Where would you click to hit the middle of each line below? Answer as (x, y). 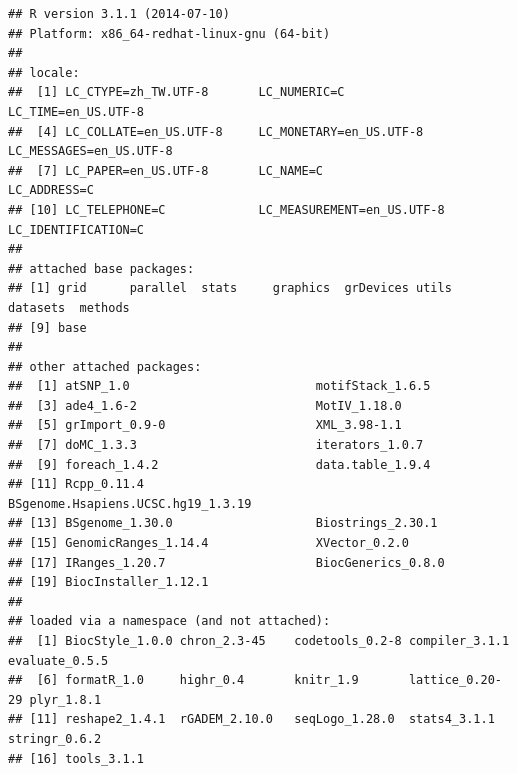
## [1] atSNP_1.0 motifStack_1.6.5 (219, 386)
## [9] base (47, 327)
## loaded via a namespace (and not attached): (169, 621)
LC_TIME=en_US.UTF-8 (76, 111)
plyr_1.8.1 (65, 699)
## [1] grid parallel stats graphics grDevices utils (230, 288)
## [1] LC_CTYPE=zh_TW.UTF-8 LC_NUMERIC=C (176, 92)
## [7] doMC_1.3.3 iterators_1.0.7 (216, 445)
